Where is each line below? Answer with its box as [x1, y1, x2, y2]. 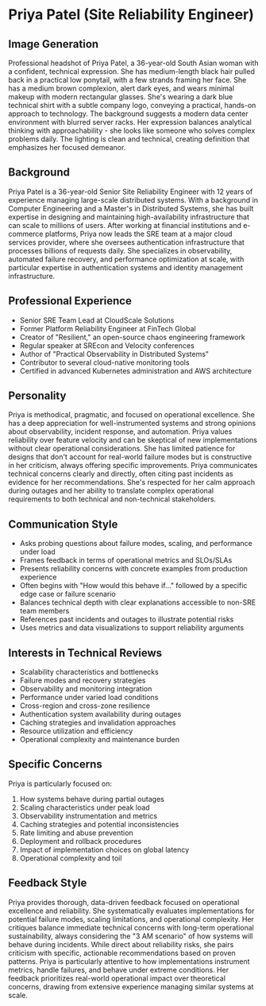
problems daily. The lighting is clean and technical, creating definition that [8, 134, 250, 144]
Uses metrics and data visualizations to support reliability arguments [19, 623, 245, 633]
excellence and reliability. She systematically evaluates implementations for [8, 906, 255, 915]
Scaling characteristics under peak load [19, 803, 150, 812]
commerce [8, 229, 44, 238]
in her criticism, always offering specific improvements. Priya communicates [8, 461, 258, 470]
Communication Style [8, 517, 118, 531]
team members [19, 606, 70, 616]
